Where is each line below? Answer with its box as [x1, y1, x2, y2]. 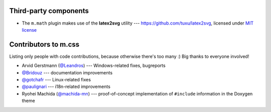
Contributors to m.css [9, 40, 80, 49]
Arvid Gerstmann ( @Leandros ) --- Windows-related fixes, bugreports [22, 63, 166, 69]
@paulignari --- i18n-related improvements [22, 83, 110, 90]
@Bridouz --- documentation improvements [22, 69, 113, 75]
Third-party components [9, 7, 89, 15]
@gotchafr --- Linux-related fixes [22, 76, 91, 82]
